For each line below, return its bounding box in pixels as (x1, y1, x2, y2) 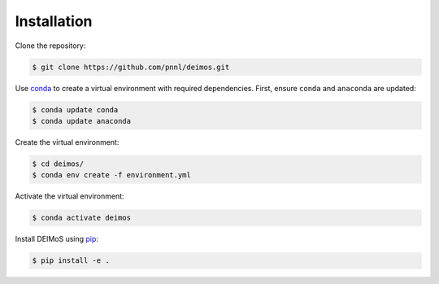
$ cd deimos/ (32, 159, 85, 168)
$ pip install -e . (32, 256, 110, 265)
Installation (15, 12, 93, 30)
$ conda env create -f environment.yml (32, 171, 191, 180)
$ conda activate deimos (32, 213, 132, 223)
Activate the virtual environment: (15, 191, 125, 201)
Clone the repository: (15, 41, 86, 50)
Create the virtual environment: (15, 137, 120, 146)
